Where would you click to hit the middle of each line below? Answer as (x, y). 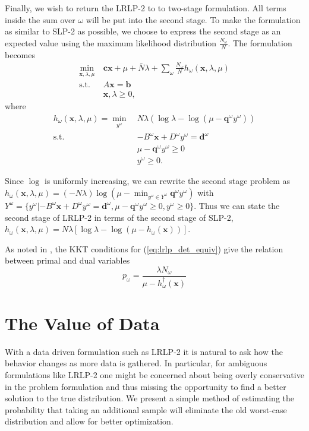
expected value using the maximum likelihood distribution (111, 42)
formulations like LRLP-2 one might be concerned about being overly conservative (154, 374)
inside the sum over (40, 19)
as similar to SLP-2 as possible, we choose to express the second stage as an (143, 31)
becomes (20, 54)
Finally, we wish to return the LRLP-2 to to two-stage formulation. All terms (146, 8)
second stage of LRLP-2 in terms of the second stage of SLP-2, (119, 217)
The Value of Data (82, 323)
